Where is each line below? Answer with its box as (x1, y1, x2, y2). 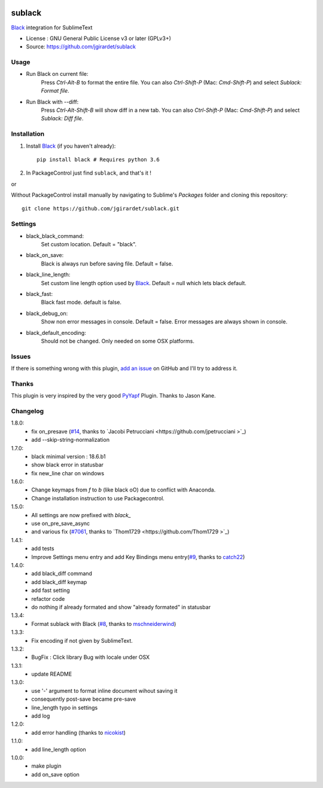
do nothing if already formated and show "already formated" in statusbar (31, 603, 211, 610)
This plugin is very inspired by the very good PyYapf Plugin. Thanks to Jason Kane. (11, 392, 217, 399)
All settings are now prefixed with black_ (31, 511, 132, 518)
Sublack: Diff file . (41, 115, 84, 122)
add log (31, 712, 50, 720)
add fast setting (31, 587, 70, 594)
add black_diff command (31, 570, 93, 577)
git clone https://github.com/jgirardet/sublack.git (22, 205, 179, 212)
